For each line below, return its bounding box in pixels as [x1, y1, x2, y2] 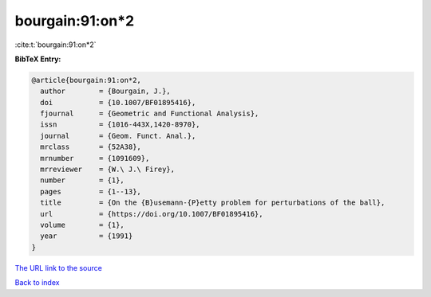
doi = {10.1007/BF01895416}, [40, 98, 196, 107]
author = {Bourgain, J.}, [40, 87, 171, 96]
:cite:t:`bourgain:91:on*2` [14, 40, 97, 49]
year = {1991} [40, 232, 133, 240]
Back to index [14, 278, 60, 287]
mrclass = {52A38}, [40, 143, 141, 151]
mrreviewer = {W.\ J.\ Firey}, [40, 165, 176, 174]
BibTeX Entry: [14, 54, 61, 64]
